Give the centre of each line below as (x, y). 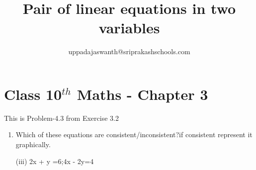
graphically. (33, 144)
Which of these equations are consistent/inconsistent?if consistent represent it (134, 134)
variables (129, 28)
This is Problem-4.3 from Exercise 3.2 (61, 118)
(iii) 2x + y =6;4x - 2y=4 (55, 161)
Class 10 (33, 94)
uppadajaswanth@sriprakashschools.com (129, 51)
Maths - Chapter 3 (142, 94)
